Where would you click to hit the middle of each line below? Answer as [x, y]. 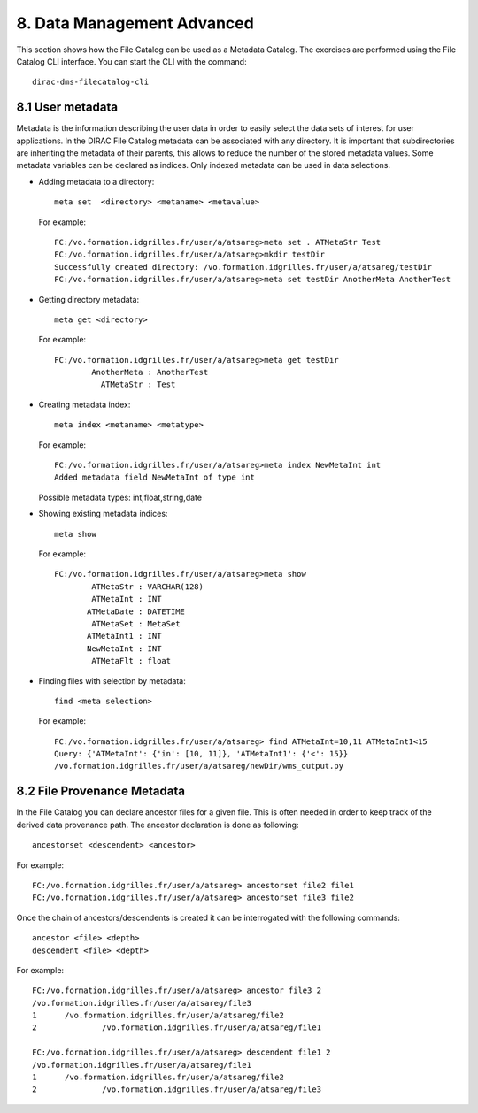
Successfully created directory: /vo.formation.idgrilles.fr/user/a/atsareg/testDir [243, 267]
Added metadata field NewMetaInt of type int [155, 477]
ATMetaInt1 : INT [124, 636]
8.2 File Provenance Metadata [101, 791]
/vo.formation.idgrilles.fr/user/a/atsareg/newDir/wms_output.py [199, 766]
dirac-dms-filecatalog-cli [91, 82]
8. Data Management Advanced [135, 23]
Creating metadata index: [85, 404]
